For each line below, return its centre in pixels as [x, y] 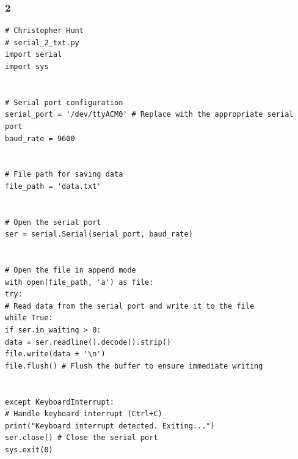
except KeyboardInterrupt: [60, 402]
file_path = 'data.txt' [53, 186]
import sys [27, 67]
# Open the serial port [53, 222]
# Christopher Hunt [44, 31]
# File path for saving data [64, 174]
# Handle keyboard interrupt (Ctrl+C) [84, 414]
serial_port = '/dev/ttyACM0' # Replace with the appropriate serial [149, 115]
